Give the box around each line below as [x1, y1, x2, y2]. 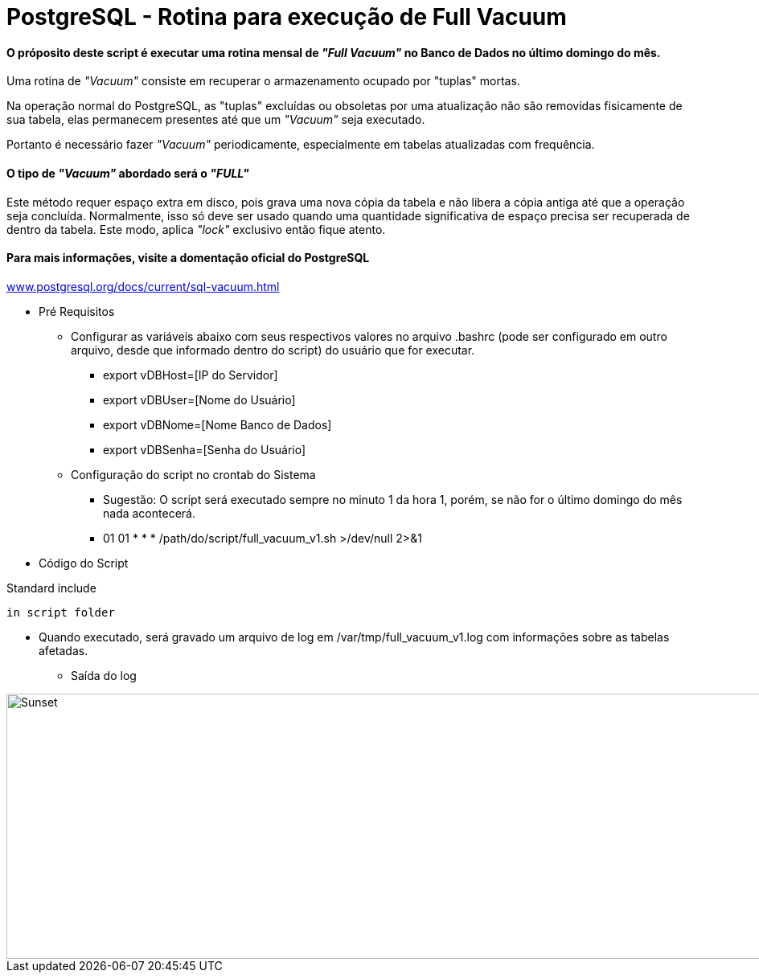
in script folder [6, 605, 115, 619]
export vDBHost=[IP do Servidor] [103, 367, 278, 382]
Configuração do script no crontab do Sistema [71, 467, 316, 481]
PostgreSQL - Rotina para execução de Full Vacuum [6, 3, 567, 31]
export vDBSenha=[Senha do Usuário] [103, 442, 306, 457]
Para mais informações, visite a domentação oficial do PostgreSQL [6, 251, 370, 265]
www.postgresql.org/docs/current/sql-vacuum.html [6, 279, 280, 293]
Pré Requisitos [39, 304, 115, 318]
